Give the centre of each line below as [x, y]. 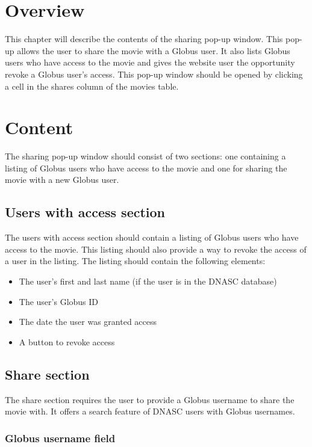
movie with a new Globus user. [62, 180]
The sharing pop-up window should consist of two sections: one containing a [145, 156]
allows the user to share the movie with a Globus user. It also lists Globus [154, 50]
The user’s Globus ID [59, 301]
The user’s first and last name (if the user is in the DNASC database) [148, 281]
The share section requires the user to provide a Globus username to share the [150, 399]
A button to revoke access [67, 341]
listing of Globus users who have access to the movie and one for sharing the [146, 168]
